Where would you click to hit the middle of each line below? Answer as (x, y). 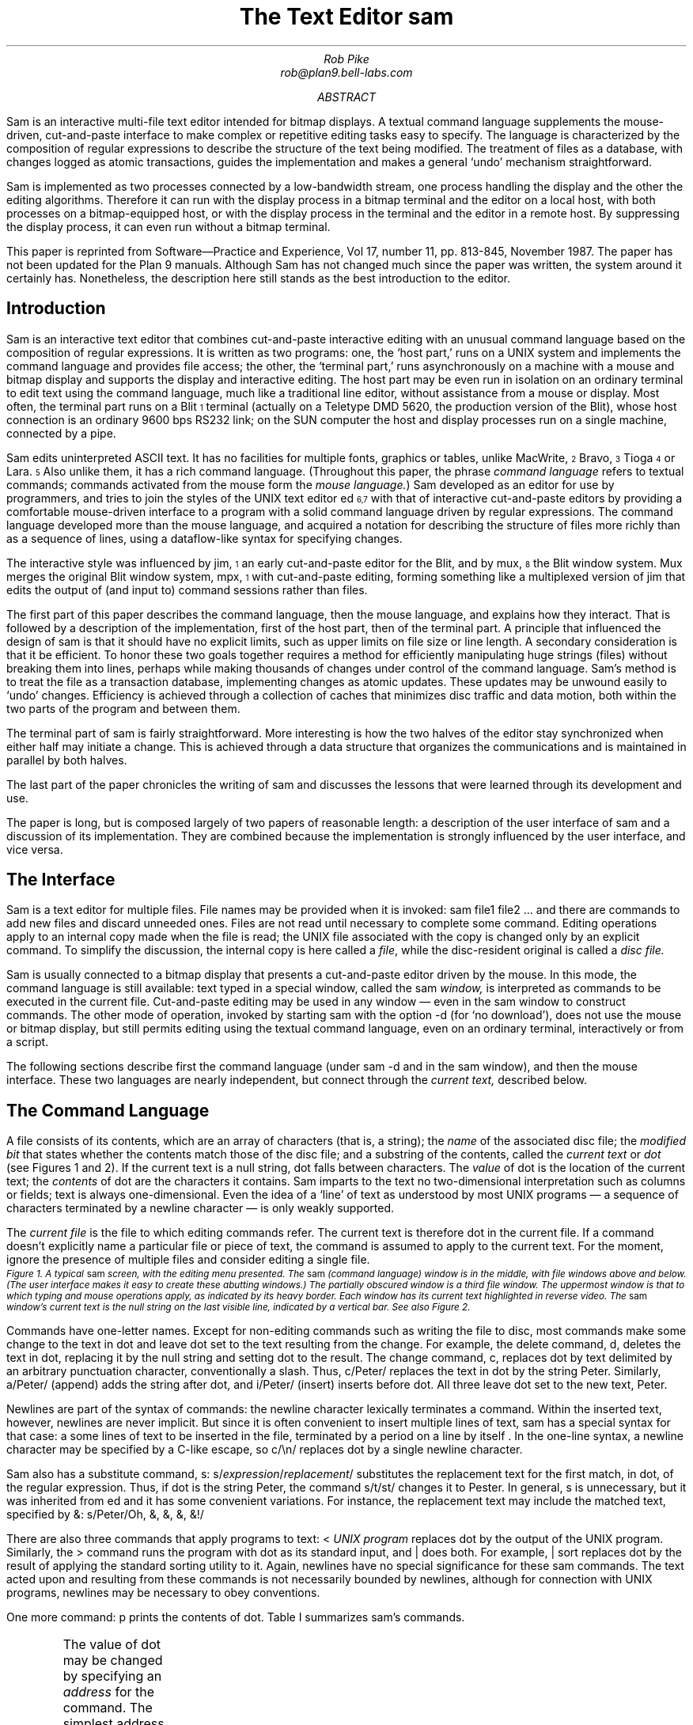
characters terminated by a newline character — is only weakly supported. (201, 1208)
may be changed (113, 1661)
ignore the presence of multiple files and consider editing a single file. (188, 1260)
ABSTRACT (346, 97)
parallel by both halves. (67, 760)
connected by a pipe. (61, 433)
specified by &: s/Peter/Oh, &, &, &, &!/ (105, 1515)
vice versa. (35, 849)
